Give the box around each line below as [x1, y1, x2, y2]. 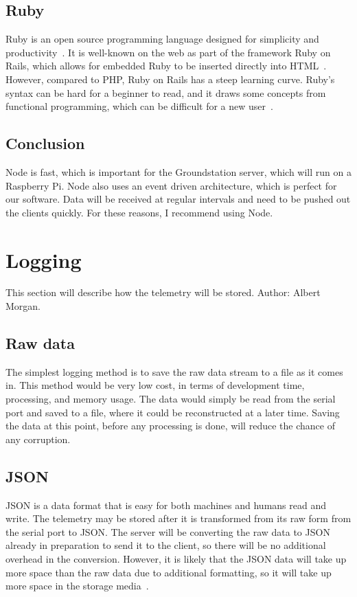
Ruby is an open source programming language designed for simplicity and [5, 32, 319, 46]
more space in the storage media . [5, 578, 149, 593]
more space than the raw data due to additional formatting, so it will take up [5, 565, 332, 579]
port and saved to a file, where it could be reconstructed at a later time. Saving [5, 405, 340, 419]
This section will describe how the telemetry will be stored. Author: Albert [5, 285, 321, 300]
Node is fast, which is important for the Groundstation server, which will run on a [5, 164, 352, 179]
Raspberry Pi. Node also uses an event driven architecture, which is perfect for [5, 178, 337, 192]
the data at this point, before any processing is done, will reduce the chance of [5, 418, 335, 433]
